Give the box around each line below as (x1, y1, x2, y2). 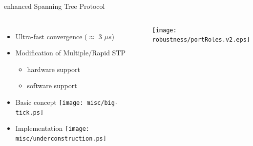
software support (27, 80, 77, 91)
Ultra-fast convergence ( (15, 31, 87, 41)
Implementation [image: (15, 123, 90, 133)
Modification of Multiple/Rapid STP (15, 48, 126, 58)
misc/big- (86, 99, 119, 106)
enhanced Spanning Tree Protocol (4, 1, 105, 11)
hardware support (27, 64, 80, 74)
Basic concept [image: (15, 97, 84, 107)
